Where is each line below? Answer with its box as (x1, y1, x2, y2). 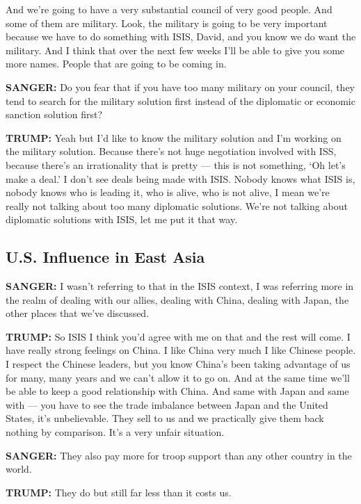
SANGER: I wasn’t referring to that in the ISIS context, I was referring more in (6, 279, 354, 293)
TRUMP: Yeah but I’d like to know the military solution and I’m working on (6, 130, 342, 145)
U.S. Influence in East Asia (6, 246, 205, 268)
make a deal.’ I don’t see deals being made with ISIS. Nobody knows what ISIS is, (6, 171, 355, 186)
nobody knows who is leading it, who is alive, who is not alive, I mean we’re (6, 185, 330, 200)
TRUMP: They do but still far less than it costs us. (6, 485, 232, 499)
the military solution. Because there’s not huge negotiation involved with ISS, (6, 144, 337, 158)
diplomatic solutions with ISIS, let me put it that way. (6, 212, 238, 227)
